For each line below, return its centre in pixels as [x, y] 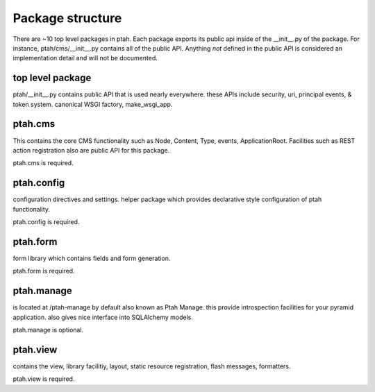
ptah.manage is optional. [48, 330]
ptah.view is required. [44, 379]
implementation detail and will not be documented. [85, 58]
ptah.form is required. [44, 271]
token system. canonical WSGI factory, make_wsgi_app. [93, 104]
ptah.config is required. [46, 222]
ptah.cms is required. [43, 163]
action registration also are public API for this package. [91, 150]
